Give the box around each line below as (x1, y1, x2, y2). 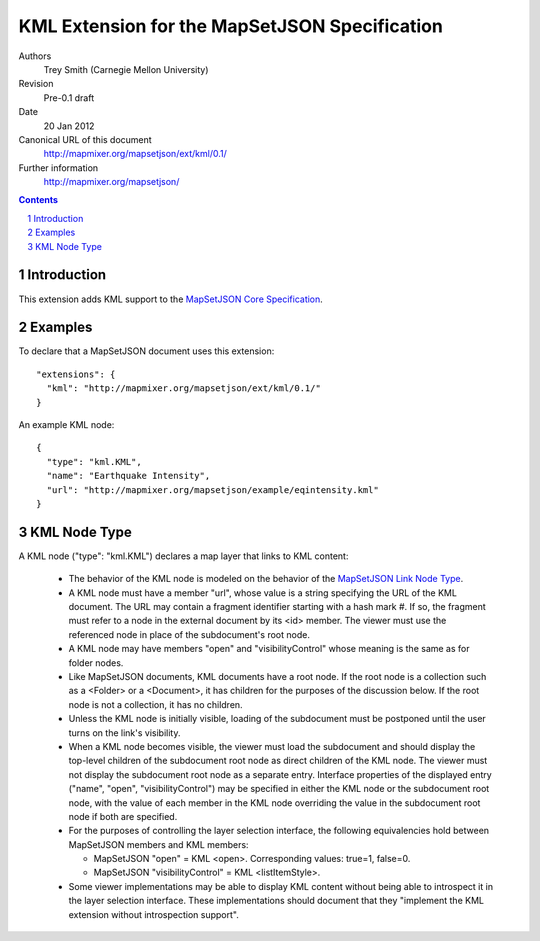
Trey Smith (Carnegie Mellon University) (43, 63, 209, 75)
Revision (18, 78, 54, 90)
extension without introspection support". (68, 908, 239, 920)
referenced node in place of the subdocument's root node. (68, 628, 310, 640)
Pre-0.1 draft (43, 91, 95, 104)
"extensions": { (36, 368, 116, 380)
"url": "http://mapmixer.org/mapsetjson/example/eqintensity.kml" (46, 484, 379, 495)
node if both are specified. (68, 810, 178, 822)
